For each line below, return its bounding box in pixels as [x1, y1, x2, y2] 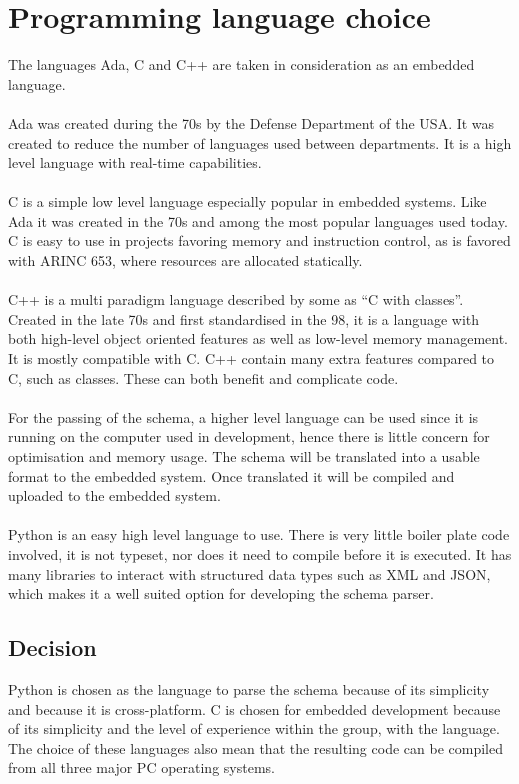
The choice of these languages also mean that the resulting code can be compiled [8, 737, 503, 758]
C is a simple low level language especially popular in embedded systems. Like [8, 191, 487, 212]
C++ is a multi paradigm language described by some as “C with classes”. [8, 289, 464, 310]
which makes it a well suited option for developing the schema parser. [8, 583, 434, 604]
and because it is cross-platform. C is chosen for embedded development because [8, 698, 501, 719]
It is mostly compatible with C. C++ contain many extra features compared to [8, 348, 495, 369]
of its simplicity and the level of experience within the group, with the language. [8, 718, 500, 739]
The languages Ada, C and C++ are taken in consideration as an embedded [8, 54, 475, 75]
